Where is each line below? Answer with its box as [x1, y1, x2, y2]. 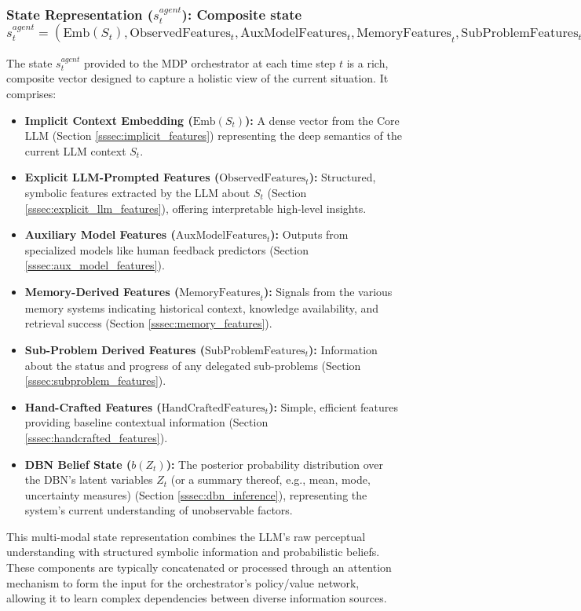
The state [6, 54, 53, 71]
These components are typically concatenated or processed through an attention [6, 559, 392, 576]
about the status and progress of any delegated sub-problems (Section [24, 357, 361, 373]
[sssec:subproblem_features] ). [24, 372, 166, 389]
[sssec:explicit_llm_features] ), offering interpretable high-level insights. [24, 199, 367, 216]
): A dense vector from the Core [245, 112, 400, 128]
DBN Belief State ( [24, 456, 132, 472]
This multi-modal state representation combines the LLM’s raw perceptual [6, 528, 366, 544]
